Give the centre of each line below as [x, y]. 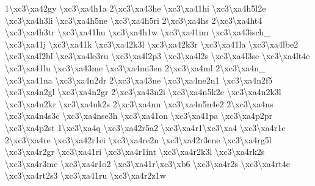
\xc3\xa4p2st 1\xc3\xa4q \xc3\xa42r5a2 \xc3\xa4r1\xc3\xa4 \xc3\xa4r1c [145, 127]
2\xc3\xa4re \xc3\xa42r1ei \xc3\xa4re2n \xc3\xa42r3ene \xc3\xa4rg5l [138, 139]
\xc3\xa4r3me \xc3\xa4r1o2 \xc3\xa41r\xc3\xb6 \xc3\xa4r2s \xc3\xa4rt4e [147, 163]
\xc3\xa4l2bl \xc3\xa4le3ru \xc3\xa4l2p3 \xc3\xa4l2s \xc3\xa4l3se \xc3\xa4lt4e [157, 56]
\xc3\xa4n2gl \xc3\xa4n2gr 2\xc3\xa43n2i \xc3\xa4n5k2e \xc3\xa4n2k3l [143, 92]
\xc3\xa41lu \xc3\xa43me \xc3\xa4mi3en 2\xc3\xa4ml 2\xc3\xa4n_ [135, 67]
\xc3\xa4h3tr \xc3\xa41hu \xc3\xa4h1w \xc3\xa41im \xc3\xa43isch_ [138, 32]
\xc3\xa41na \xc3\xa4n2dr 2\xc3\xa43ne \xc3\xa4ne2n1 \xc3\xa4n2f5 [139, 80]
